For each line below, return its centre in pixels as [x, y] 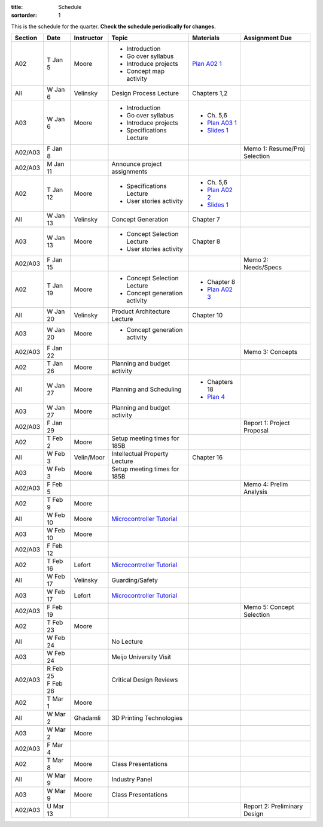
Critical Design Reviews [145, 680]
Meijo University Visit [141, 657]
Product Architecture [141, 311]
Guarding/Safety [135, 580]
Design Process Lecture [145, 93]
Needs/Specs [263, 268]
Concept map [146, 71]
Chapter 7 [206, 220]
